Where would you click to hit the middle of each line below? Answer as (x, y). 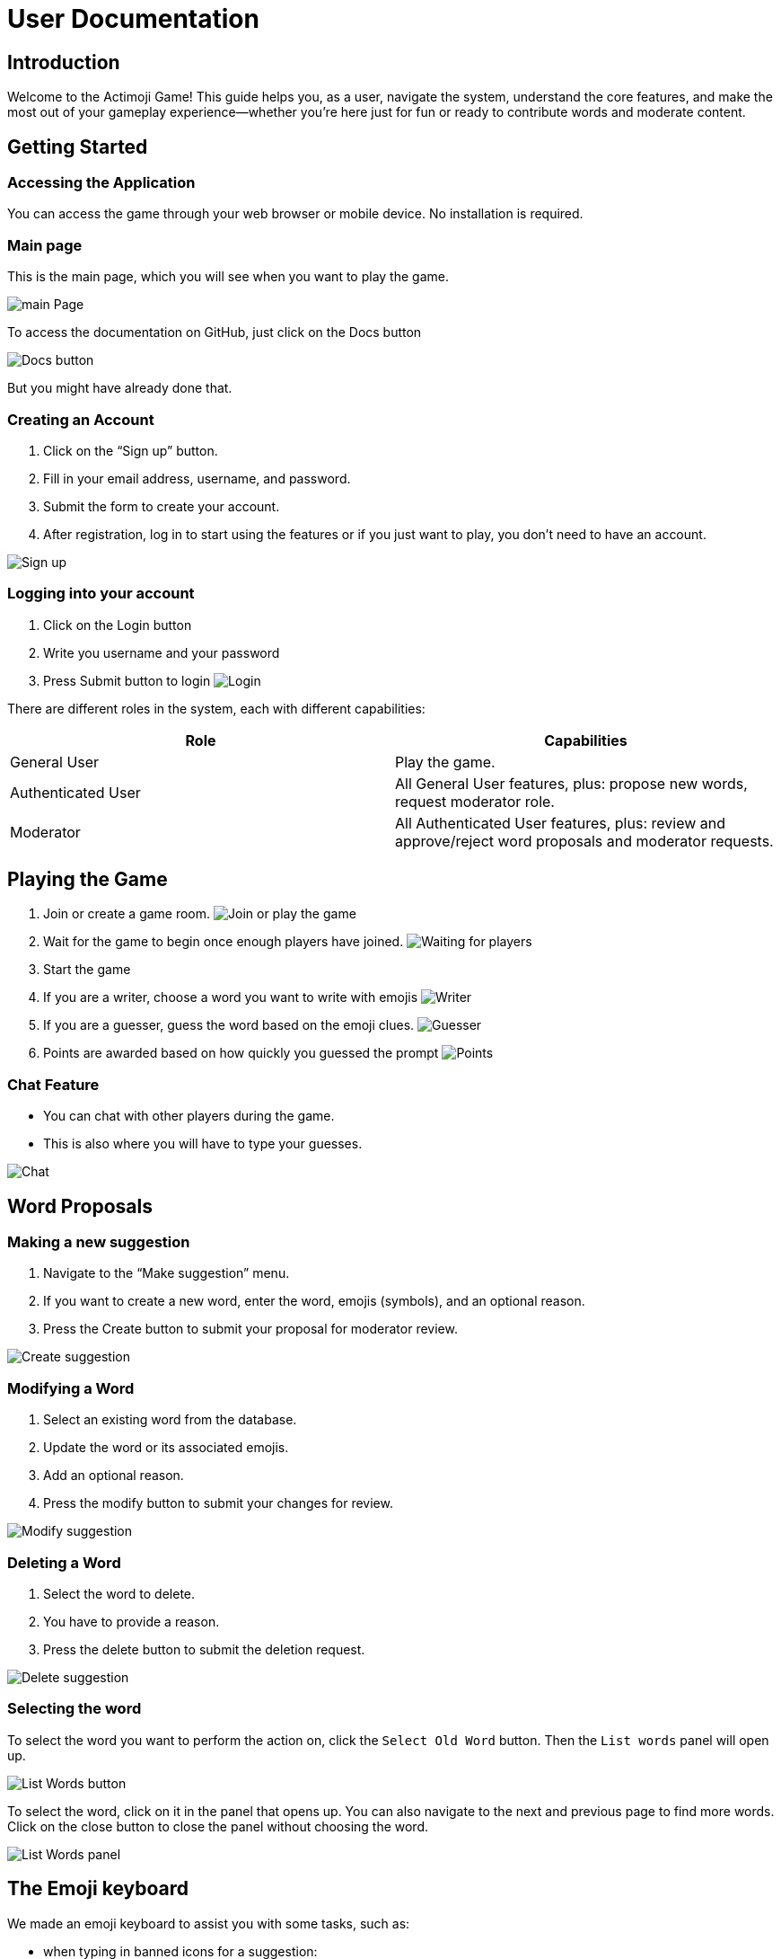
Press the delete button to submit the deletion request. (204, 1649)
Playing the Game (88, 880)
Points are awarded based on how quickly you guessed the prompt (241, 1053)
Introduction (64, 62)
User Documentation (133, 19)
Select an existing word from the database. (170, 1420)
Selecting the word (75, 1709)
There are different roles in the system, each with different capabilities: (216, 708)
